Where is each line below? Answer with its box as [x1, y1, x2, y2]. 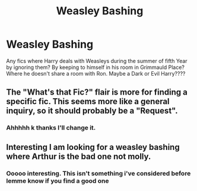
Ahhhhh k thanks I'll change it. [6, 124, 96, 132]
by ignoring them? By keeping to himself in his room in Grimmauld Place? [6, 64, 185, 71]
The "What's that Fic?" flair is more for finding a [6, 87, 188, 98]
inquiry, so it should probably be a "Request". [6, 106, 178, 116]
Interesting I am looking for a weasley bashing [6, 142, 180, 152]
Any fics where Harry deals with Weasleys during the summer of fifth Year [6, 57, 188, 64]
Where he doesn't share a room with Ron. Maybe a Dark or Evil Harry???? [6, 70, 186, 77]
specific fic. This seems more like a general [6, 96, 170, 107]
